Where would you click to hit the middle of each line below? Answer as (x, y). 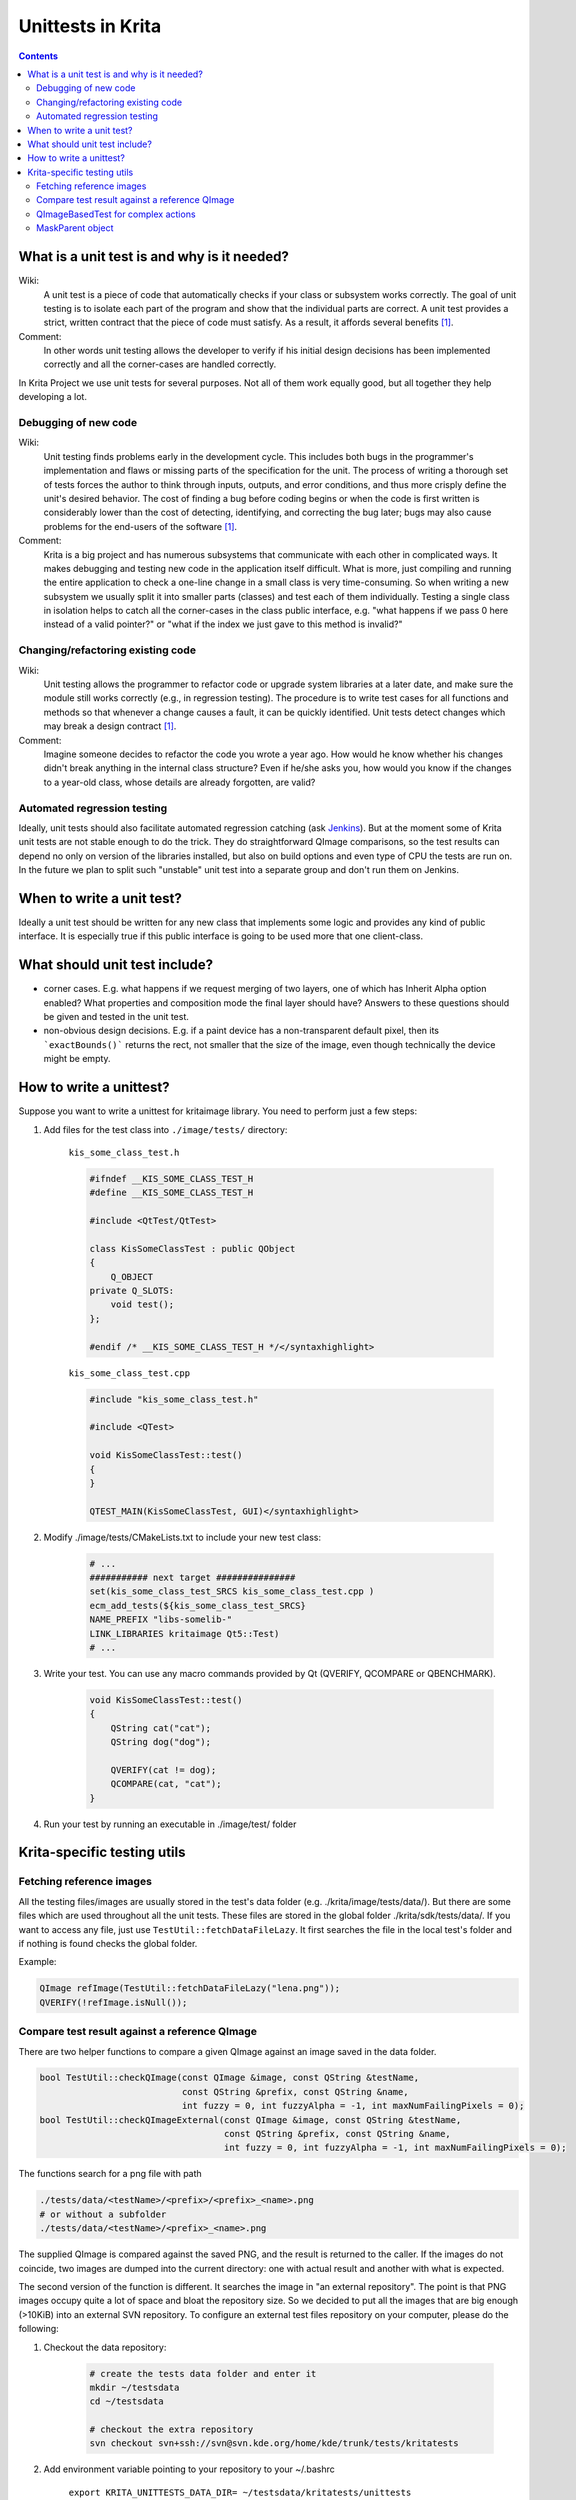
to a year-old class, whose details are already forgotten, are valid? (179, 782)
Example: (37, 1962)
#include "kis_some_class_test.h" (174, 1399)
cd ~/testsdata (126, 2401)
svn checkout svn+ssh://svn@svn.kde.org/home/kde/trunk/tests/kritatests (274, 2443)
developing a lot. (52, 397)
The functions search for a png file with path (110, 2174)
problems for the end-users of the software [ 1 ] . (140, 526)
